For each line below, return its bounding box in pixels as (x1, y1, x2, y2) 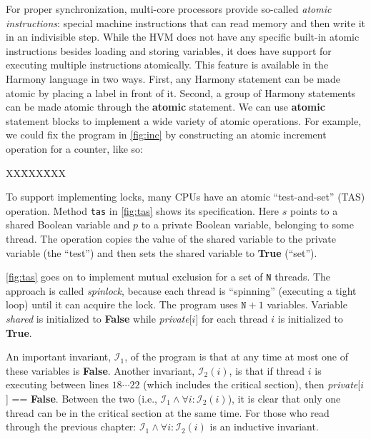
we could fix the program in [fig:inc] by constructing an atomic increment (6, 127, 327, 142)
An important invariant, (6, 349, 112, 364)
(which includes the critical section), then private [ (143, 377, 361, 392)
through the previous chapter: (6, 419, 137, 434)
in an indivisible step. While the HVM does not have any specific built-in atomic (6, 29, 360, 44)
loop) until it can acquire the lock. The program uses (6, 297, 238, 312)
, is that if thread (229, 363, 305, 378)
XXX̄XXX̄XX (6, 165, 66, 180)
